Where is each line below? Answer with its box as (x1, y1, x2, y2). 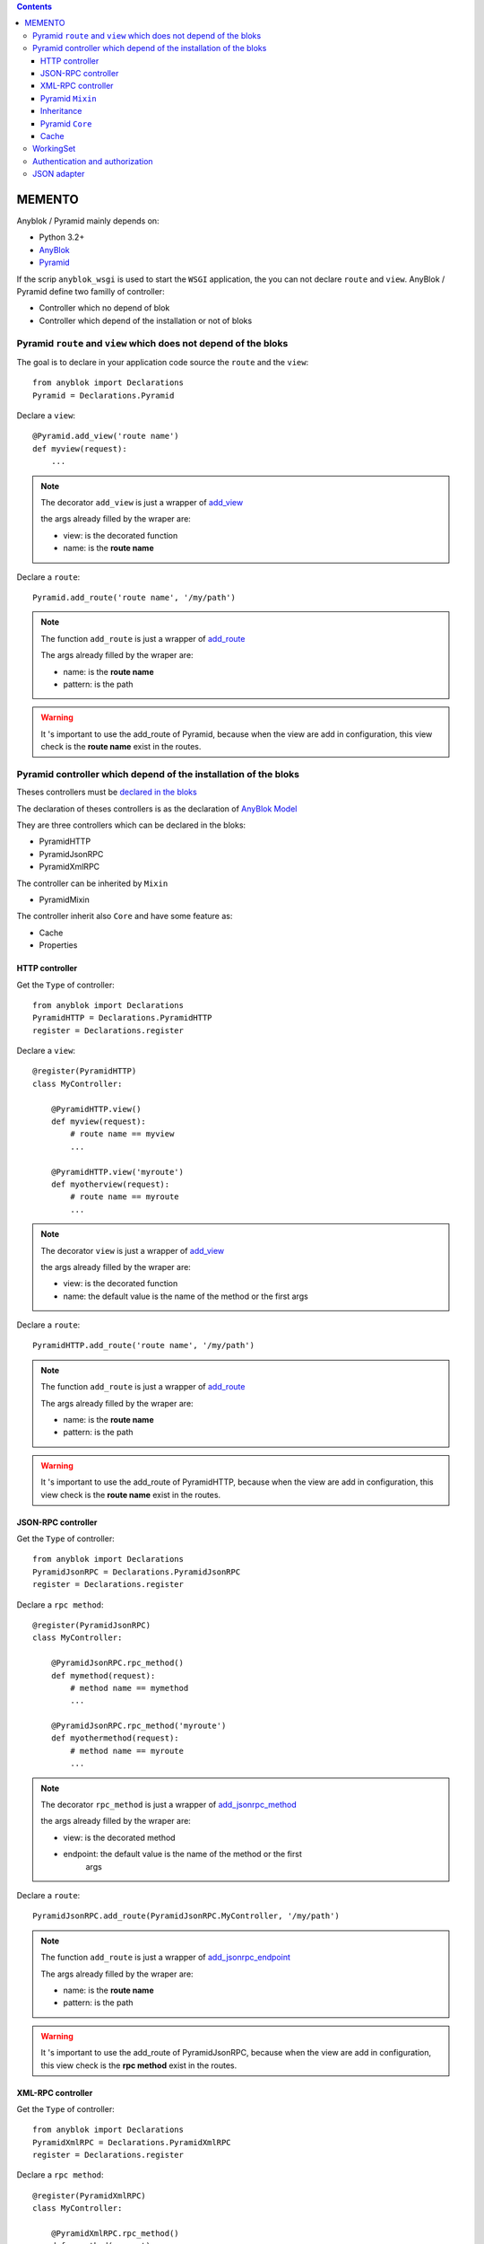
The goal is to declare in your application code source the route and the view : (16, 356, 309, 367)
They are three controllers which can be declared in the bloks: (16, 820, 246, 830)
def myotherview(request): (50, 1179, 170, 1189)
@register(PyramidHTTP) (32, 1066, 137, 1076)
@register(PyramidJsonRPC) (32, 1620, 151, 1630)
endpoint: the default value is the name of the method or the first (63, 1849, 302, 1860)
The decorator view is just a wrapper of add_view (40, 1245, 225, 1256)
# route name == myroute (70, 1192, 179, 1202)
